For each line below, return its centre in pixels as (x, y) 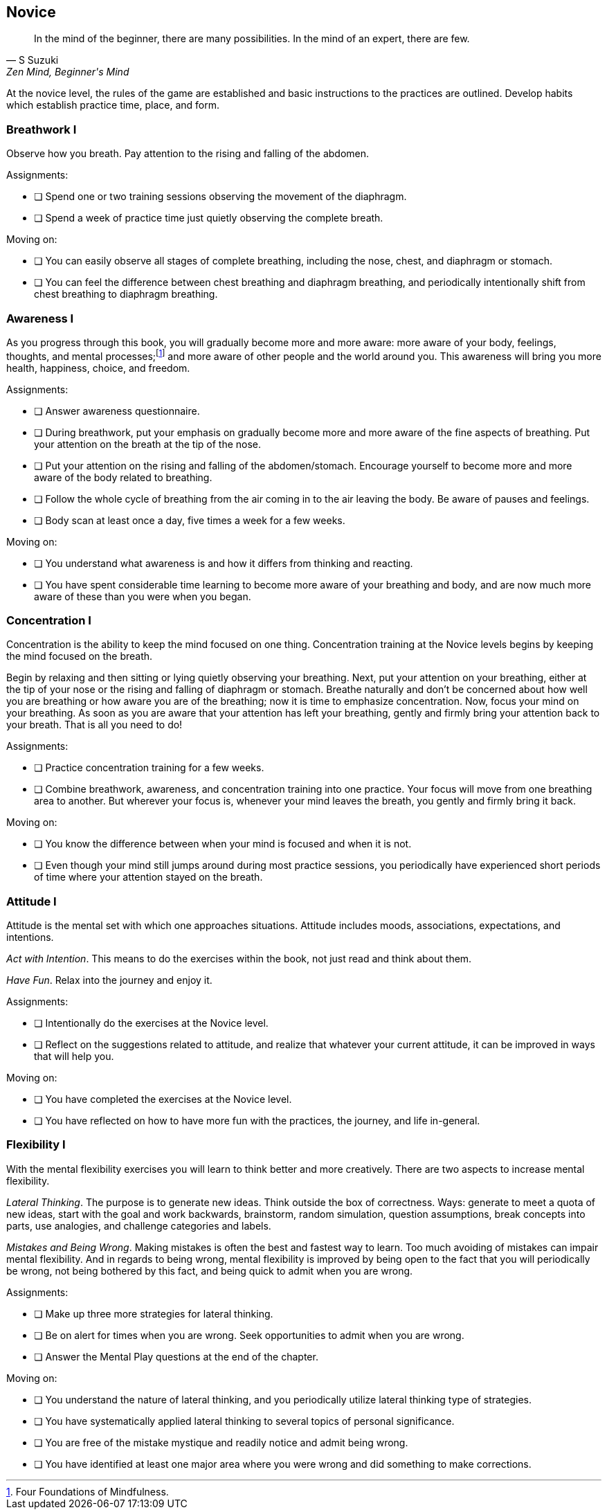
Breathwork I (42, 129)
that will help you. (74, 1057)
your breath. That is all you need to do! (94, 725)
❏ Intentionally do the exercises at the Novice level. (151, 1023)
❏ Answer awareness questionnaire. (117, 411)
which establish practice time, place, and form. (113, 105)
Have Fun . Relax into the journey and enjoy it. (109, 980)
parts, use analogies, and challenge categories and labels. (139, 1225)
